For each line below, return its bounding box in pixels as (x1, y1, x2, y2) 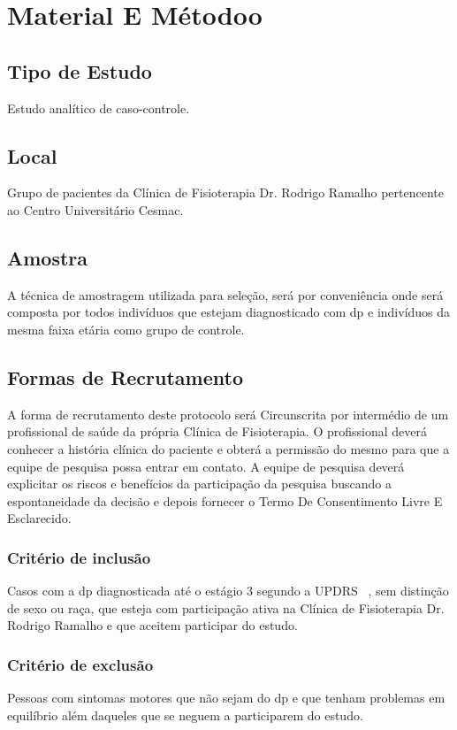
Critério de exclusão (7, 653, 154, 675)
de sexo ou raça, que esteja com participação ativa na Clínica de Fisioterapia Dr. (7, 598, 445, 617)
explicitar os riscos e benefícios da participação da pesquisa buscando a (7, 474, 392, 493)
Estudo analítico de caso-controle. (7, 98, 190, 117)
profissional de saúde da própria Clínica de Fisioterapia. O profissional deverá (7, 422, 427, 441)
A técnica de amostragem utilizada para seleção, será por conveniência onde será (7, 285, 444, 304)
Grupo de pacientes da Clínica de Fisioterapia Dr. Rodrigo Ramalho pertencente (7, 183, 444, 202)
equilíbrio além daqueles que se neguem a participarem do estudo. (7, 705, 363, 724)
